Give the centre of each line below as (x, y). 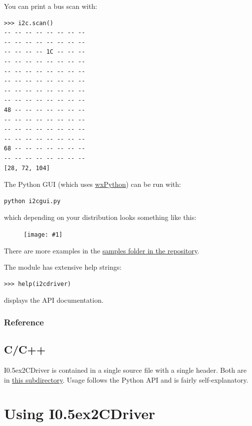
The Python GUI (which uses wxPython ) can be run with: (92, 184)
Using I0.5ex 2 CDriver (80, 413)
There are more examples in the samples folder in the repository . (102, 250)
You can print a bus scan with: (51, 6)
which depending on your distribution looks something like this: (100, 217)
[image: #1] (43, 234)
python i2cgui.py (32, 201)
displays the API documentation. (54, 300)
